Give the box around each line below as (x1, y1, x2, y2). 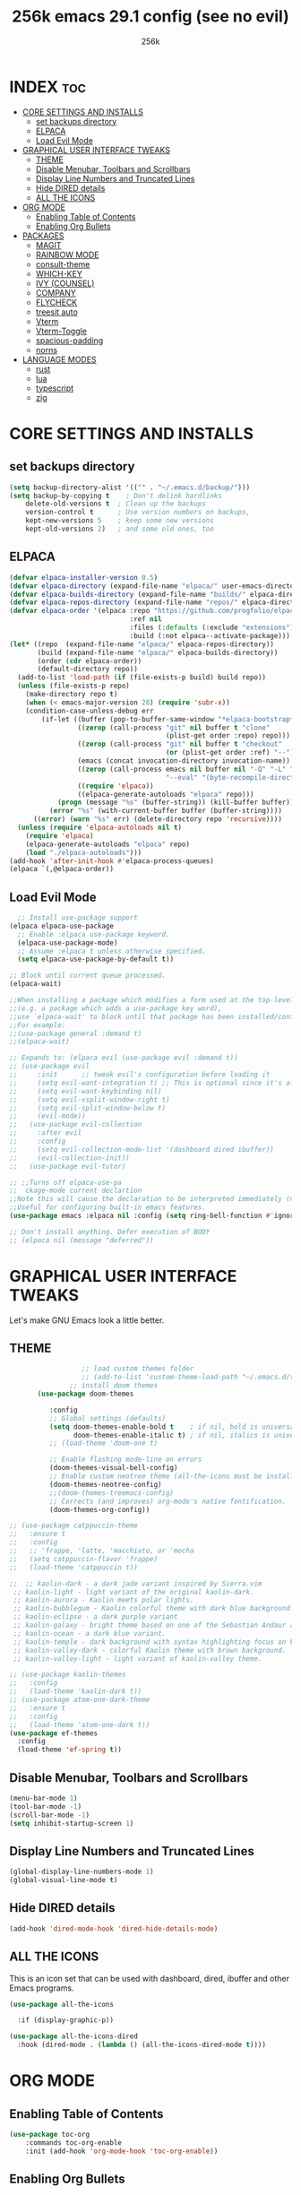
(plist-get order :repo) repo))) (165, 731, 291, 740)
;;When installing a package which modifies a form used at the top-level (9, 996, 295, 1005)
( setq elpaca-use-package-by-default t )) (17, 955, 175, 964)
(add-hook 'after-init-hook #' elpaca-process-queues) (9, 856, 215, 866)
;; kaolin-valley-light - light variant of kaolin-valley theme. (13, 1654, 262, 1664)
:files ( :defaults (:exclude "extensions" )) (129, 623, 298, 632)
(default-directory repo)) (37, 665, 139, 674)
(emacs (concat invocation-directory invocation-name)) (77, 756, 291, 765)
